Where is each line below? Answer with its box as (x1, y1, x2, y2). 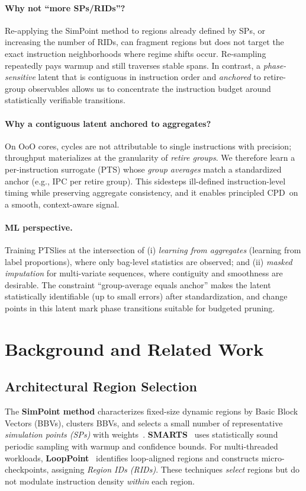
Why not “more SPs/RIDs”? (5, 1, 125, 14)
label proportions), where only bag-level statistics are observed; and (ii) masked (5, 255, 292, 267)
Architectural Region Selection (5, 377, 197, 396)
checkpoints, (5, 463, 49, 476)
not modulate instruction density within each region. (5, 474, 195, 487)
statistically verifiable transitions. (5, 94, 125, 106)
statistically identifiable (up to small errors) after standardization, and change (5, 290, 288, 302)
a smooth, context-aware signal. (5, 197, 120, 210)
